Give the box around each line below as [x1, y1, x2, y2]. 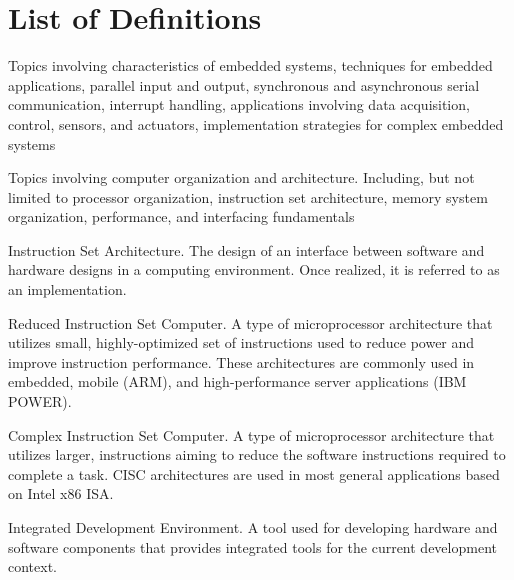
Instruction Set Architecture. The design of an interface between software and [8, 239, 485, 260]
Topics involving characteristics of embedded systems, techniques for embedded [8, 55, 493, 76]
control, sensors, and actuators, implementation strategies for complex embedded [8, 113, 504, 134]
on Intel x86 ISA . [8, 483, 114, 504]
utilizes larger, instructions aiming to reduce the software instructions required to [8, 444, 506, 465]
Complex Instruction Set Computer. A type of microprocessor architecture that [8, 424, 495, 445]
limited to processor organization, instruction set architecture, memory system [8, 186, 488, 207]
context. [8, 556, 57, 577]
